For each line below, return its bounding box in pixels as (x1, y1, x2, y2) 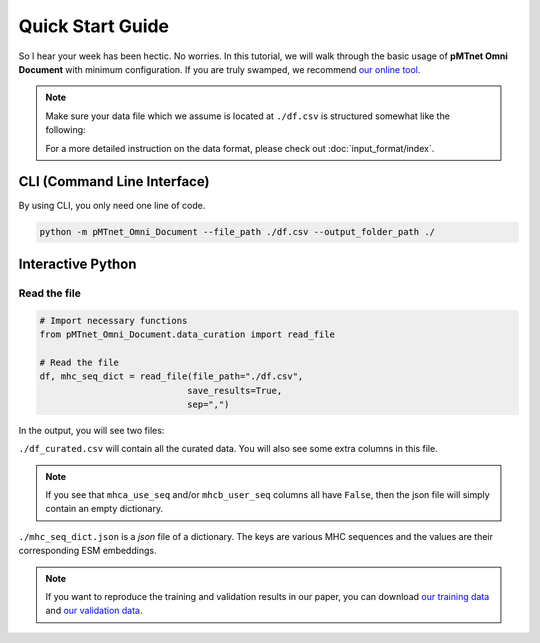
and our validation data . (45, 605, 143, 617)
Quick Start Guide (18, 15, 170, 37)
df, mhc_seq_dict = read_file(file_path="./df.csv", (39, 371, 304, 382)
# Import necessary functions (39, 315, 188, 326)
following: (45, 124, 86, 136)
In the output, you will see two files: (18, 424, 165, 436)
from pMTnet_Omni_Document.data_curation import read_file (39, 328, 335, 340)
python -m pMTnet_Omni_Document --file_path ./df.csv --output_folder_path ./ (39, 226, 435, 238)
